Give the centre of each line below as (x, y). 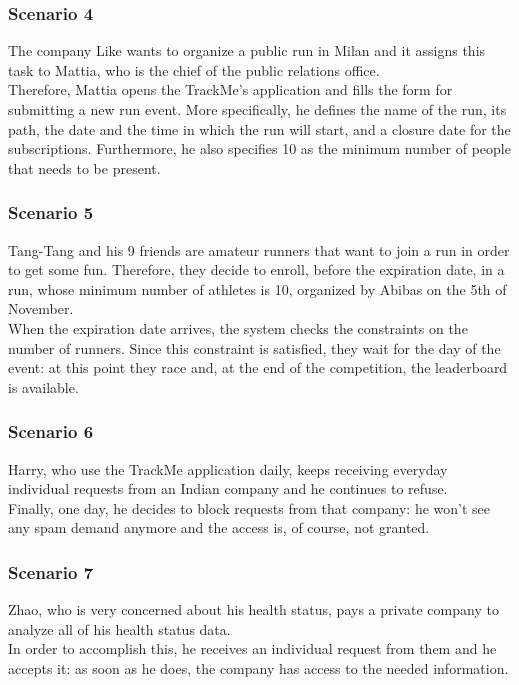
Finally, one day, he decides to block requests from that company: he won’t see (249, 507)
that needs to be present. (84, 167)
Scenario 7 (51, 571)
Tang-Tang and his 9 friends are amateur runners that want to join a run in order (259, 249)
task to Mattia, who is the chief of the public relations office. (194, 69)
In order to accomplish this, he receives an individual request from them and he (252, 648)
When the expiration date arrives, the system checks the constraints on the (238, 327)
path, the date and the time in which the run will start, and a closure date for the (259, 128)
